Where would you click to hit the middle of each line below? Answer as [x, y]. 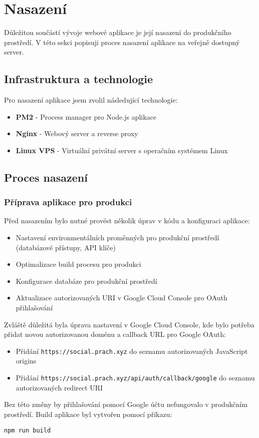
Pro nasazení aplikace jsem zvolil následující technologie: [91, 100]
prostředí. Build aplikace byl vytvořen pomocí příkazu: [88, 414]
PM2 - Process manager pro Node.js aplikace [86, 116]
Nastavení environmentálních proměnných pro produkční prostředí [117, 238]
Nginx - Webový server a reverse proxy [77, 133]
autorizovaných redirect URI [59, 387]
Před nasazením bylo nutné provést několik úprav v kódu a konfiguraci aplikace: [127, 221]
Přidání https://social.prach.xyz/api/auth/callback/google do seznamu [135, 378]
